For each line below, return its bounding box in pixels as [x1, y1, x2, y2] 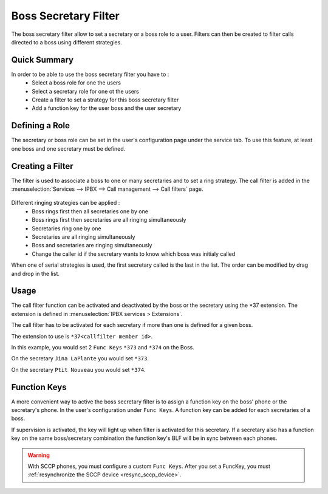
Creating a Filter [11, 161, 73, 171]
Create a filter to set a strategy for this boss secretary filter [32, 96, 179, 103]
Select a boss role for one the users [32, 79, 121, 86]
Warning [27, 451, 50, 459]
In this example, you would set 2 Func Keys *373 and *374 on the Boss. [11, 343, 194, 351]
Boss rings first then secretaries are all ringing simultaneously [32, 216, 186, 224]
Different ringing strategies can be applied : [11, 199, 120, 207]
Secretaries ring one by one [32, 225, 101, 232]
